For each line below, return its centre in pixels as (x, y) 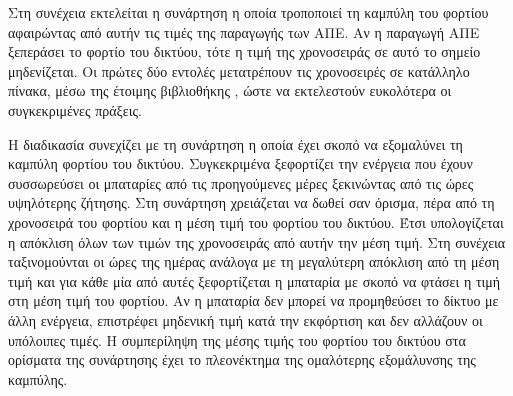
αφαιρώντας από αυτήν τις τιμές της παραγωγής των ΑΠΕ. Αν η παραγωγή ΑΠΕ (244, 31)
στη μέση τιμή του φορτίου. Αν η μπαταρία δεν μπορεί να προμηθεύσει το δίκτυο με (253, 300)
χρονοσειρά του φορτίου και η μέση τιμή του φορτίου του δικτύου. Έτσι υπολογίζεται (256, 221)
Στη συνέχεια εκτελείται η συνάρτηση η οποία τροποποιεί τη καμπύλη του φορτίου (248, 12)
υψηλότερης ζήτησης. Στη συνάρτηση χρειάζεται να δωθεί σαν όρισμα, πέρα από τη (251, 202)
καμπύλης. (38, 378)
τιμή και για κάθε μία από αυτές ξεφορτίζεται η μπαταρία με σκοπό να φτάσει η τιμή (254, 280)
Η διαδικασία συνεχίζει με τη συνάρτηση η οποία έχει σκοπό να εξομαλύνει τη (235, 143)
